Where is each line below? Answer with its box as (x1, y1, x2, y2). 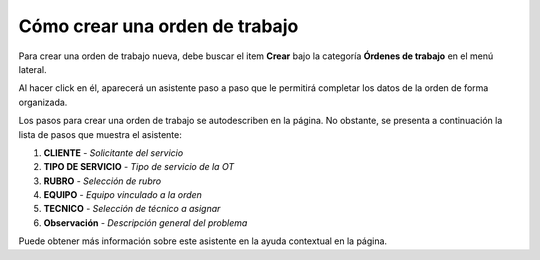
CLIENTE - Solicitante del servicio (43, 146, 184, 159)
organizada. (18, 96, 68, 108)
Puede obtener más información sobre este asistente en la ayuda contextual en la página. (18, 235, 388, 247)
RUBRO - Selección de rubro (43, 175, 162, 187)
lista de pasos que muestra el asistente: (18, 128, 182, 140)
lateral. (18, 63, 47, 75)
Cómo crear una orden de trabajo (18, 15, 299, 37)
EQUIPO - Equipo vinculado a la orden (43, 189, 202, 201)
